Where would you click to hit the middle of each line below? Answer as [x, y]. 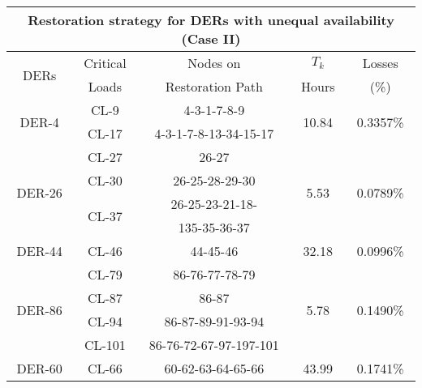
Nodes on [214, 63]
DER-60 [39, 368]
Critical [105, 63]
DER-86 [39, 309]
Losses [380, 63]
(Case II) [211, 38]
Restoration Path [214, 86]
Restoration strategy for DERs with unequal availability [211, 20]
